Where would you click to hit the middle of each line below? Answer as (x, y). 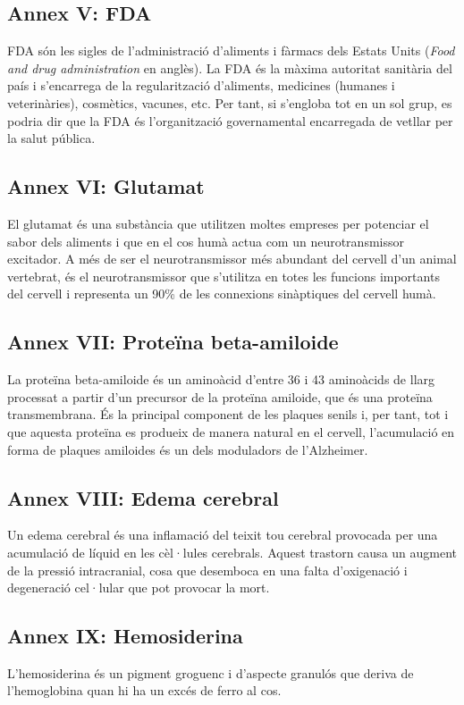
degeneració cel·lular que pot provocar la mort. (139, 587)
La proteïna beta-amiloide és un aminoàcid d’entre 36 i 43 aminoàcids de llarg (221, 379)
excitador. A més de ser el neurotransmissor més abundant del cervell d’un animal (232, 259)
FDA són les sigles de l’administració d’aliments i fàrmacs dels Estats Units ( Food (231, 50)
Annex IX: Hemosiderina (125, 636)
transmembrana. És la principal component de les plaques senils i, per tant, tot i (228, 414)
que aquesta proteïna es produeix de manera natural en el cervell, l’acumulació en (231, 431)
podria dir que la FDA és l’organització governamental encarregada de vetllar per (230, 120)
